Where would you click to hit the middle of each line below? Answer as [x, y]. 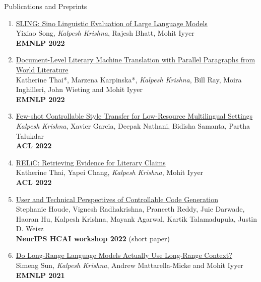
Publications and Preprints [46, 6]
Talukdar [30, 135]
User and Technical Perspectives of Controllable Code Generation [117, 199]
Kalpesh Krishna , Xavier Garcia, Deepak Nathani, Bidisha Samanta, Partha [133, 125]
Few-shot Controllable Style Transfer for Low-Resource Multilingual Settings [134, 116]
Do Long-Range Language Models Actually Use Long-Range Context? [124, 255]
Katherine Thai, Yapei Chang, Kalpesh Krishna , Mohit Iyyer [110, 172]
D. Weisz [30, 228]
